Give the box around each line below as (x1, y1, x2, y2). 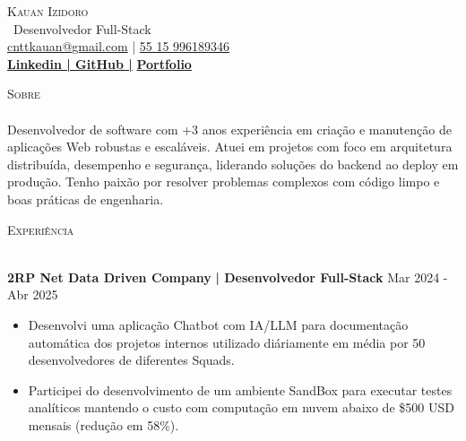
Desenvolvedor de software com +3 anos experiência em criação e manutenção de (7, 119, 452, 138)
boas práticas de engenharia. (7, 189, 164, 208)
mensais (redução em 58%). (28, 415, 179, 434)
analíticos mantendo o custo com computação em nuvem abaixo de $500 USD (28, 398, 454, 417)
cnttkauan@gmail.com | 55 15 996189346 (7, 37, 230, 56)
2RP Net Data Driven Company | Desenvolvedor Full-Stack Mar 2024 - (7, 267, 448, 286)
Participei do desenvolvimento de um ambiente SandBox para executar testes (28, 380, 453, 399)
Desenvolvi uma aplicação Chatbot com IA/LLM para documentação (28, 315, 409, 333)
